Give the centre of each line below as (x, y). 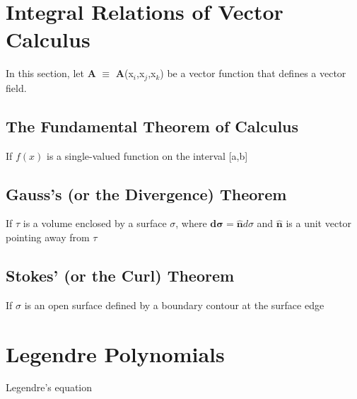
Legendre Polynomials (115, 353)
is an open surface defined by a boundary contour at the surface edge (174, 305)
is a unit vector (319, 223)
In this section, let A (51, 73)
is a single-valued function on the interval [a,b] (147, 155)
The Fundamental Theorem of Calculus (152, 126)
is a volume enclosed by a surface (95, 223)
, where (191, 223)
